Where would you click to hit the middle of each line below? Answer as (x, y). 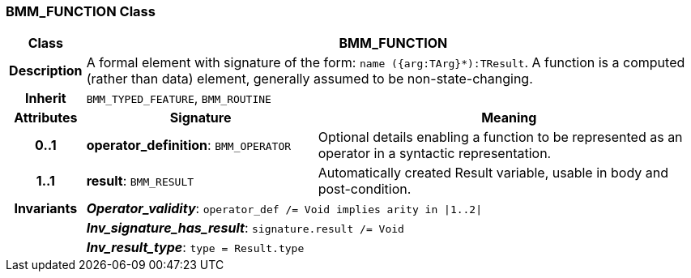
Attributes (46, 118)
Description (46, 71)
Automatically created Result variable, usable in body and (493, 173)
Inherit (45, 98)
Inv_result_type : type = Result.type (195, 248)
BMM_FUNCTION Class (81, 11)
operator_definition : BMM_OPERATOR (189, 145)
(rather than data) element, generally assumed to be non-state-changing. (309, 79)
